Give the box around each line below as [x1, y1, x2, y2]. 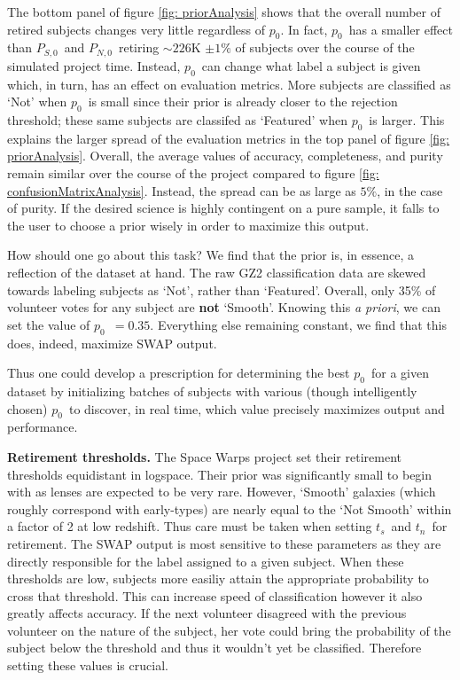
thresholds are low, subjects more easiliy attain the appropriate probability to [7, 569, 429, 588]
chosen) [7, 399, 48, 418]
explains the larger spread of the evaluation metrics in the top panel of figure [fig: [7, 129, 450, 147]
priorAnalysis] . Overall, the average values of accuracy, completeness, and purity [7, 146, 443, 165]
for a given [370, 363, 429, 382]
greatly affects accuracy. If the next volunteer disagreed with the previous [7, 604, 407, 622]
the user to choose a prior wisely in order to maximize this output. [7, 215, 370, 234]
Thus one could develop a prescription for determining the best [7, 363, 350, 382]
